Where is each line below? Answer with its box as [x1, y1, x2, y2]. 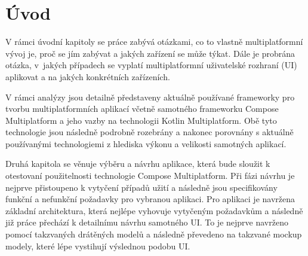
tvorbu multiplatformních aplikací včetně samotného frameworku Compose [5, 102, 279, 115]
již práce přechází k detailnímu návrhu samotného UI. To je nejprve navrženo [5, 216, 288, 228]
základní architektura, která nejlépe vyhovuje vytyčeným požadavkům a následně [5, 204, 303, 217]
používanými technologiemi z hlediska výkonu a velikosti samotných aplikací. [5, 137, 287, 150]
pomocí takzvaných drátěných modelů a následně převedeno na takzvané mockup [5, 228, 302, 240]
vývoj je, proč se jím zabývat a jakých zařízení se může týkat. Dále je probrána [5, 47, 295, 59]
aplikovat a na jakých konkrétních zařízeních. [5, 70, 170, 83]
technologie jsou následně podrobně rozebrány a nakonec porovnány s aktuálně [5, 126, 294, 138]
